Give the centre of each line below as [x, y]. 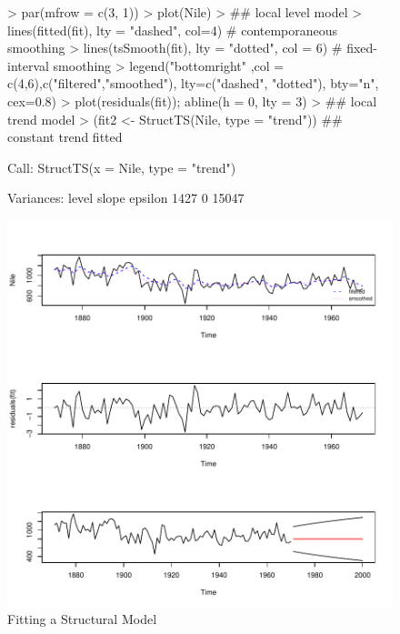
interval [28, 65]
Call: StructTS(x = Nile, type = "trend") [122, 167]
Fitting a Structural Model [82, 618]
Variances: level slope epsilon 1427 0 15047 [126, 198]
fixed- [362, 48]
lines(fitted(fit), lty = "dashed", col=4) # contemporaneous [173, 30]
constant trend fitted [65, 137]
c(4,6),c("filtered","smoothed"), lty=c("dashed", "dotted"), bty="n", [193, 83]
